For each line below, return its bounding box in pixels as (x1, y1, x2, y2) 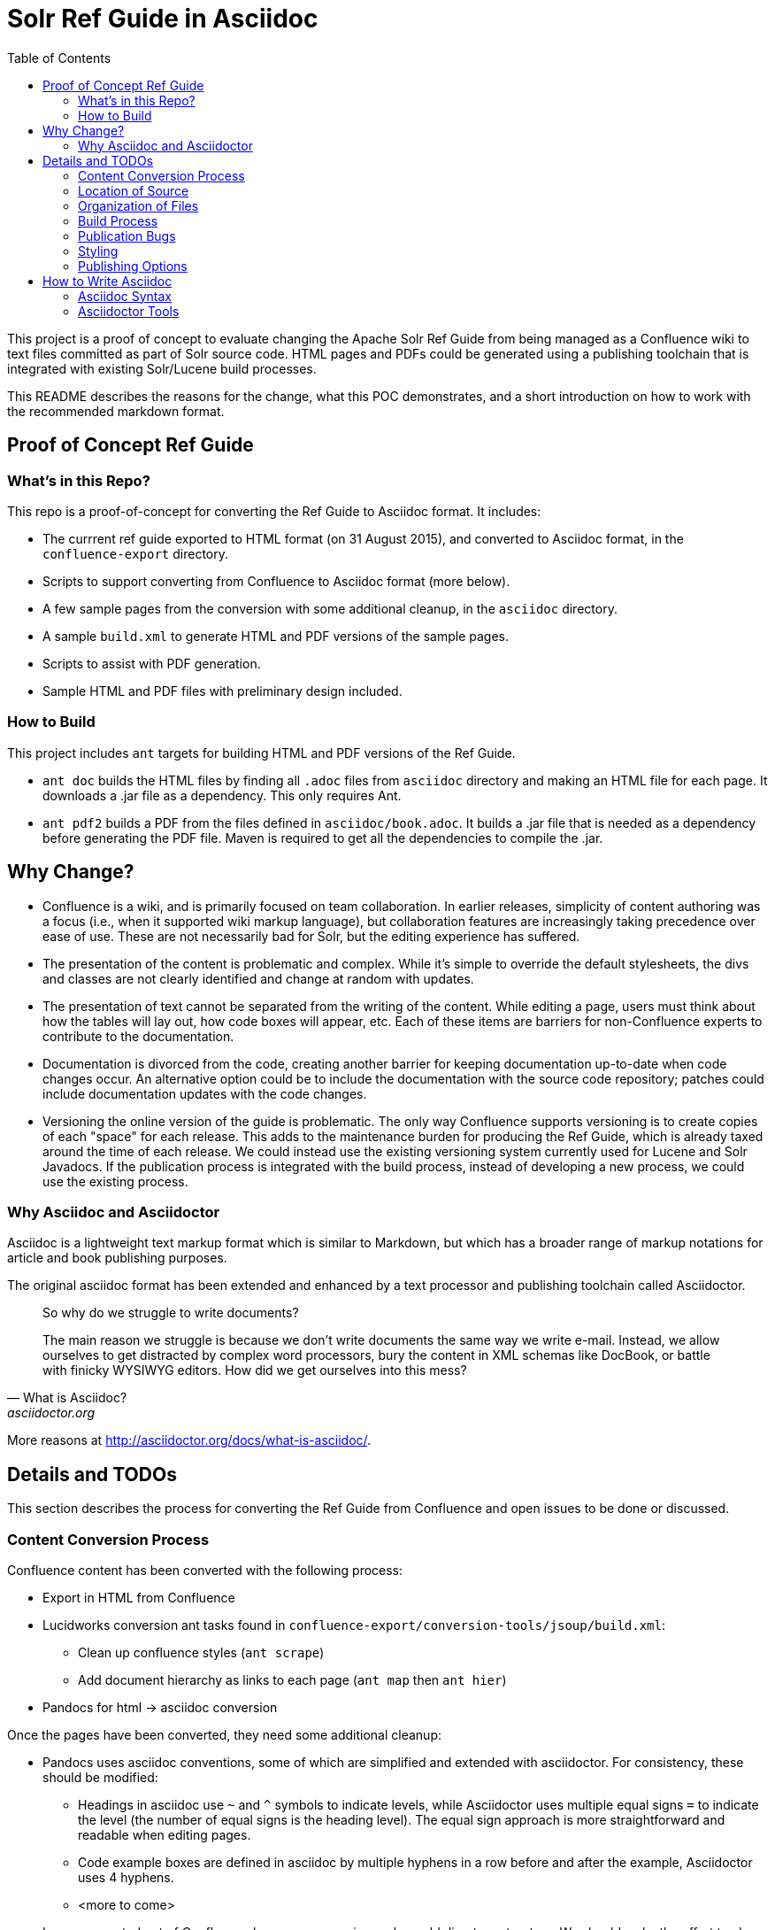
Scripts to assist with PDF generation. (42, 655, 261, 671)
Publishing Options (78, 258, 188, 274)
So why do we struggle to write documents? (42, 1305, 299, 1321)
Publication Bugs (78, 228, 176, 243)
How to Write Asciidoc (42, 273, 173, 289)
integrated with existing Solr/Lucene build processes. (7, 360, 317, 376)
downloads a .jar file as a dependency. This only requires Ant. (42, 787, 402, 803)
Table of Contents (7, 50, 111, 66)
